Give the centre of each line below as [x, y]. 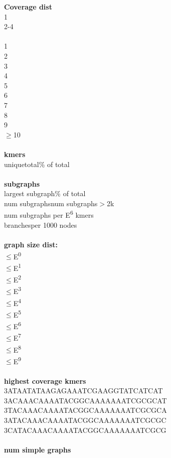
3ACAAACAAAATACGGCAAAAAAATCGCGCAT [85, 400]
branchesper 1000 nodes [41, 224]
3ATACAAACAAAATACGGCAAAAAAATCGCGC [85, 420]
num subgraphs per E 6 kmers [49, 214]
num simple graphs [38, 449]
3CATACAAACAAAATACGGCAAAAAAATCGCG [85, 430]
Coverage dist [28, 7]
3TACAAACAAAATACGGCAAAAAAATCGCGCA [85, 410]
